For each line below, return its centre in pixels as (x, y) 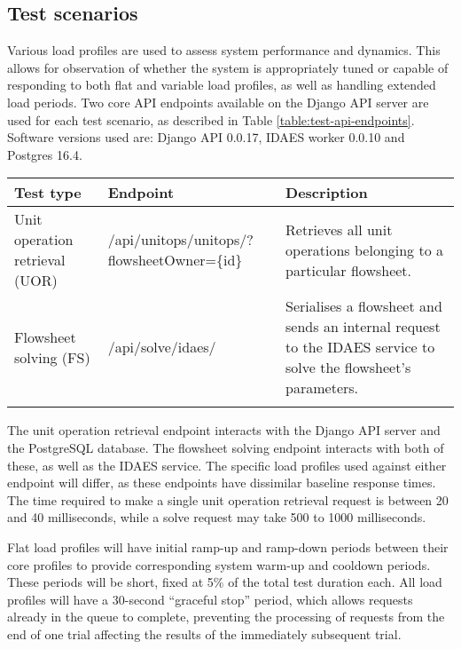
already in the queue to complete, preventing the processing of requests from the (226, 617)
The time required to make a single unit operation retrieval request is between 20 (228, 499)
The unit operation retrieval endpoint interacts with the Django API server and (224, 430)
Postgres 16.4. (45, 154)
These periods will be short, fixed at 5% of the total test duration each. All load (225, 582)
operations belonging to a (364, 249)
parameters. (322, 388)
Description (327, 193)
